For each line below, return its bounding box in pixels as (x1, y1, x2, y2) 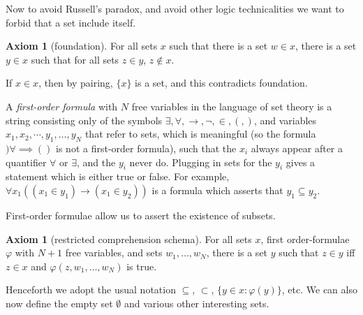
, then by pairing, (38, 75, 113, 90)
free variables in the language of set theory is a (131, 98, 332, 113)
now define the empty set (6, 295, 113, 310)
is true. (126, 258, 157, 273)
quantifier (6, 154, 47, 169)
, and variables (253, 112, 317, 127)
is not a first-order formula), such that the (56, 140, 237, 155)
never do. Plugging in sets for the (129, 154, 272, 169)
